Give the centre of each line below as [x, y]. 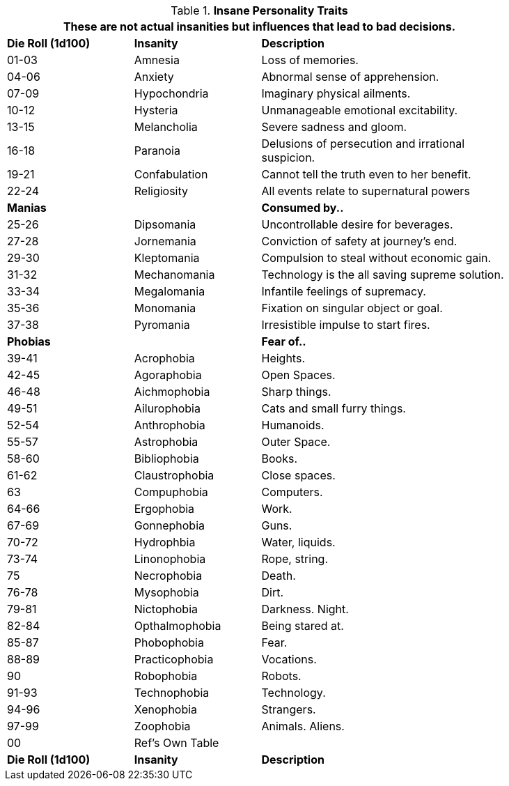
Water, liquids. [298, 542]
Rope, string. [295, 559]
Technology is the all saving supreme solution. [383, 275]
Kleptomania [167, 258]
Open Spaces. [298, 375]
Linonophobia [170, 559]
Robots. [281, 676]
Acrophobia [164, 358]
